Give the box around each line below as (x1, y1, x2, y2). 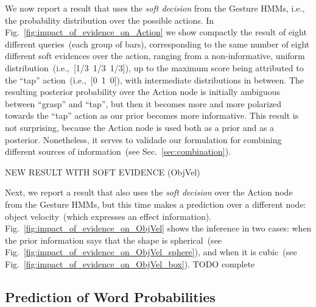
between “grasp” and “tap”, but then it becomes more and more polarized (5, 97, 282, 110)
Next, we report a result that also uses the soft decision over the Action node (5, 186, 293, 199)
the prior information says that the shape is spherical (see (5, 233, 222, 246)
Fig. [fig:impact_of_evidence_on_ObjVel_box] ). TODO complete (5, 257, 255, 270)
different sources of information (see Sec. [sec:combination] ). (5, 145, 231, 158)
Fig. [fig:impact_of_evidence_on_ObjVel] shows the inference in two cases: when (5, 222, 312, 235)
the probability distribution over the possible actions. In (5, 13, 214, 26)
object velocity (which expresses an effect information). (5, 210, 212, 222)
